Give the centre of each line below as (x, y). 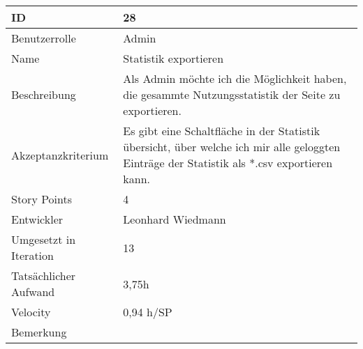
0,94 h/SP (148, 312)
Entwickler (37, 219)
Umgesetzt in (44, 239)
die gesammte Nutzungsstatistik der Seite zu (232, 94)
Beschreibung (44, 94)
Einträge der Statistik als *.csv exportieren (228, 163)
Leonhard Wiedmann (175, 219)
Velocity (31, 312)
